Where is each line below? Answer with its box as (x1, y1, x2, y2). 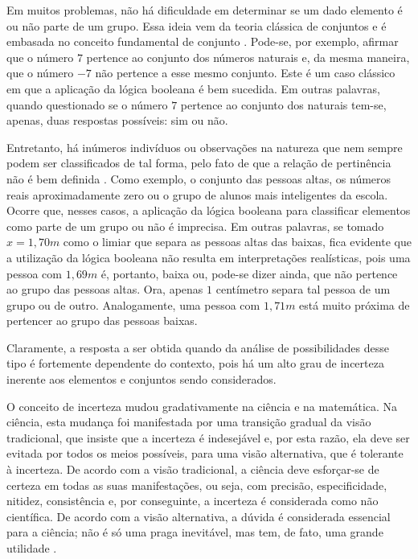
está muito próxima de (299, 296, 410, 313)
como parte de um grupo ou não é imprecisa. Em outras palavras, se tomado (6, 217, 384, 234)
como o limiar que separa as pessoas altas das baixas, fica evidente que (63, 233, 412, 250)
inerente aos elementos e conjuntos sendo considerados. (6, 371, 277, 388)
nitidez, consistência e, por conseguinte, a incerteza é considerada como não (6, 492, 379, 509)
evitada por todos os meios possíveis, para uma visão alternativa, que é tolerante (6, 445, 404, 462)
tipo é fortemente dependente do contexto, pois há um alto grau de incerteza (6, 355, 384, 372)
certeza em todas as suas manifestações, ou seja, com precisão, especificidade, (6, 476, 387, 493)
